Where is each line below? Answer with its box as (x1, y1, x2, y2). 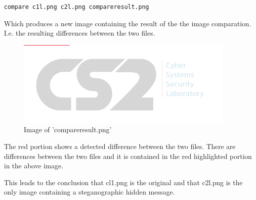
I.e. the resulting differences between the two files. (4, 28, 155, 38)
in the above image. (4, 160, 63, 171)
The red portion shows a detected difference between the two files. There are (4, 141, 236, 151)
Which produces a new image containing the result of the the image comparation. (4, 18, 251, 28)
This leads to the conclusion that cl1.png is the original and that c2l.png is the (4, 177, 243, 187)
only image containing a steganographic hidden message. (4, 187, 175, 197)
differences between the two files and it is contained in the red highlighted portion (4, 150, 252, 161)
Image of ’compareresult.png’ (24, 124, 112, 135)
